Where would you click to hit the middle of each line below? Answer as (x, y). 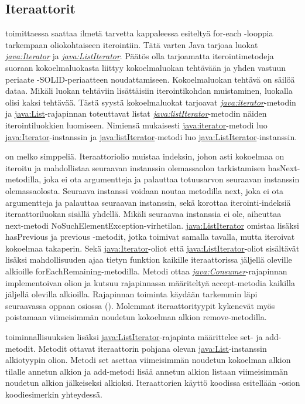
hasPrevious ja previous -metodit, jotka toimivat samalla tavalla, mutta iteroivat (150, 237)
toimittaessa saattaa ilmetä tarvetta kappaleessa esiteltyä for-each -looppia (139, 33)
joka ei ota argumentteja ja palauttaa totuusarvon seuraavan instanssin (172, 179)
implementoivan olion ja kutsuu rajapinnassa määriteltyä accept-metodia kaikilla (150, 282)
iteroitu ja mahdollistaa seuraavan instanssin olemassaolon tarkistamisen (136, 167)
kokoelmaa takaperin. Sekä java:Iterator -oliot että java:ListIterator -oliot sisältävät (152, 248)
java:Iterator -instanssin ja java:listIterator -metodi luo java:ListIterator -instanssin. (151, 136)
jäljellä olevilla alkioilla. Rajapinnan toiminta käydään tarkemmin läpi (131, 294)
